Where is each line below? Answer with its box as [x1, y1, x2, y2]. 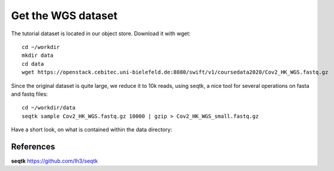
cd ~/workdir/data [22, 105, 76, 111]
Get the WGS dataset [11, 9, 118, 22]
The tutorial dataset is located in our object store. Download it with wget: [11, 30, 191, 37]
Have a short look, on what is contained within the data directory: [11, 126, 172, 133]
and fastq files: [11, 90, 48, 97]
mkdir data [22, 52, 54, 59]
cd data [22, 60, 44, 67]
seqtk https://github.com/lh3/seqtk [11, 157, 98, 164]
